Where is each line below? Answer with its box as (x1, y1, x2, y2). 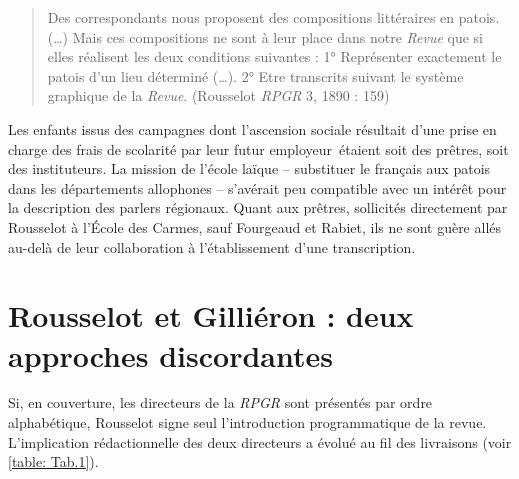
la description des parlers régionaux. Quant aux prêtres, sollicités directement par (8, 197, 508, 218)
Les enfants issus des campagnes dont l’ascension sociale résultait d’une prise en (8, 118, 497, 139)
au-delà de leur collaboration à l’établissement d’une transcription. (8, 236, 416, 257)
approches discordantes (8, 334, 333, 375)
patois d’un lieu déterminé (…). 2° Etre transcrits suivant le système (47, 65, 464, 86)
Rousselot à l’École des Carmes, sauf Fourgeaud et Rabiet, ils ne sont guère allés (8, 216, 502, 237)
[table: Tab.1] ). (8, 451, 99, 472)
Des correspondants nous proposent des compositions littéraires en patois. (47, 7, 500, 27)
